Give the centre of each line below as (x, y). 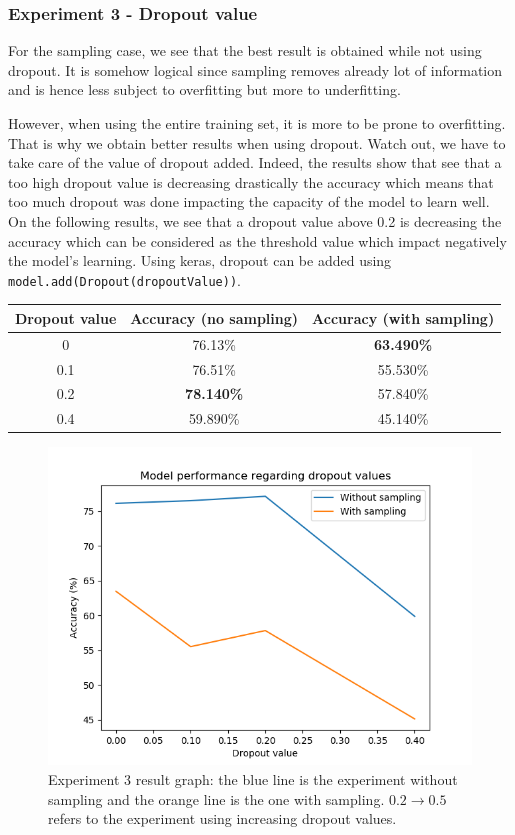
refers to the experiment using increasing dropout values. (222, 818)
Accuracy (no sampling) (214, 317)
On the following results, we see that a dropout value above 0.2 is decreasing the (255, 220)
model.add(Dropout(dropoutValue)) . (124, 279)
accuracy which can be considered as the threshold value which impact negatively (257, 240)
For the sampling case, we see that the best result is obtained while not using (245, 50)
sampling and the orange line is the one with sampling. (216, 798)
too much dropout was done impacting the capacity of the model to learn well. (249, 201)
